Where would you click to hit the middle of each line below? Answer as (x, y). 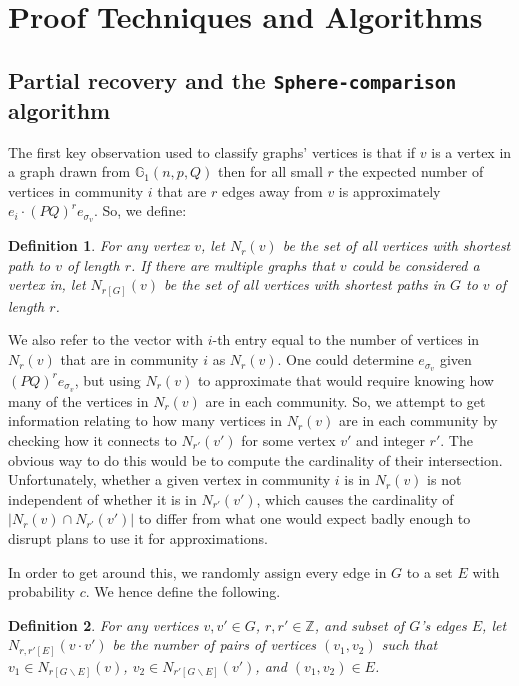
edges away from (272, 190)
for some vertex (288, 439)
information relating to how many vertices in (145, 420)
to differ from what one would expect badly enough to (304, 518)
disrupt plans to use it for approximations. (138, 537)
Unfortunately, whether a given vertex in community (169, 479)
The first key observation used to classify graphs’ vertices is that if (212, 151)
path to (29, 264)
